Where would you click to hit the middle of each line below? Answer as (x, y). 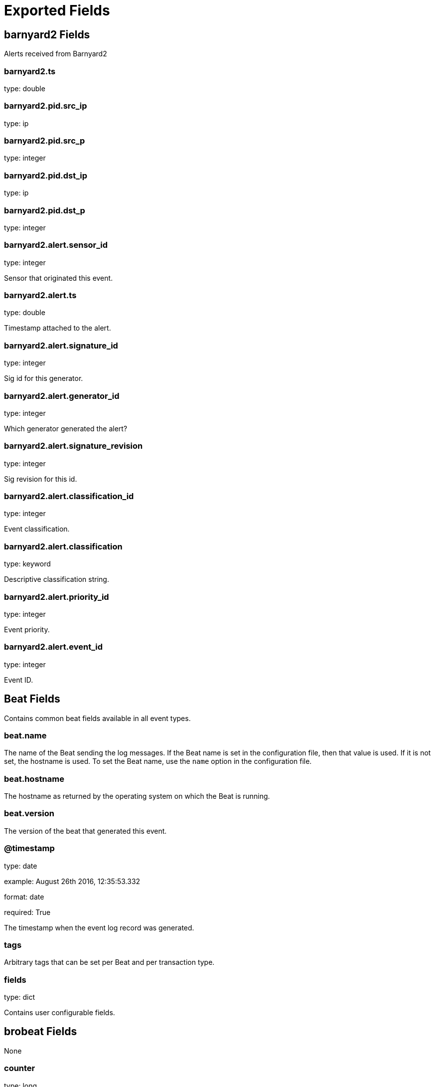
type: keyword (27, 564)
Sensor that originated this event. (59, 278)
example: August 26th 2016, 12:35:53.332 (72, 881)
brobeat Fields (41, 1032)
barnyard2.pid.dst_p (45, 210)
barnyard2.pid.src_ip (46, 106)
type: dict (19, 997)
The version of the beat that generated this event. (85, 831)
